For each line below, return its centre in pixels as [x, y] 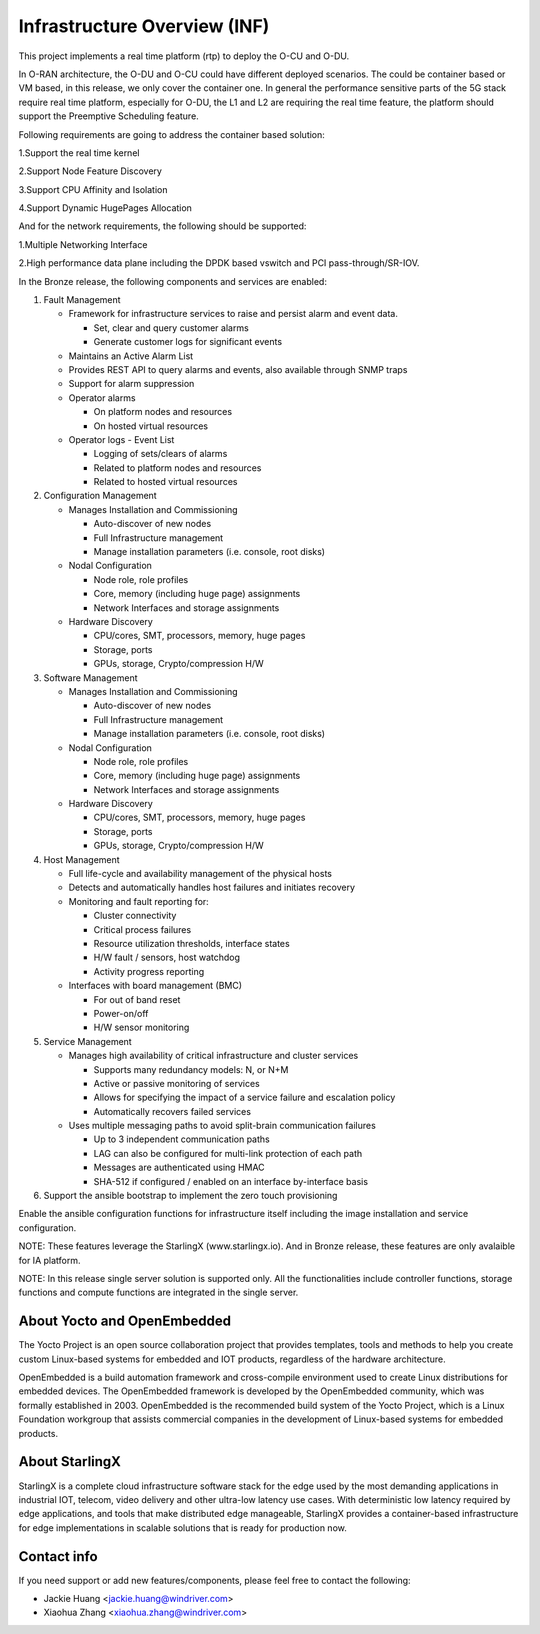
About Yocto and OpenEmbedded [125, 1321]
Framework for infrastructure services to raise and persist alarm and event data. [233, 314]
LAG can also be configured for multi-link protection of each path [228, 1153]
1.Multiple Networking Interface [83, 244]
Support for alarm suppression [131, 384]
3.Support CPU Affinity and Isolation [93, 189]
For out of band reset [137, 999]
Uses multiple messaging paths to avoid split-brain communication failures [222, 1126]
